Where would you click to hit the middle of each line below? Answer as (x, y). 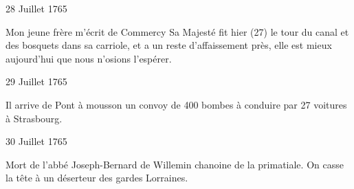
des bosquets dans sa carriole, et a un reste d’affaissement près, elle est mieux (169, 45)
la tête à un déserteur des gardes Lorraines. (97, 178)
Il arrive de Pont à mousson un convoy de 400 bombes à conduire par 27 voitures (176, 104)
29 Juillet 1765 (36, 81)
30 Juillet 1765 (36, 141)
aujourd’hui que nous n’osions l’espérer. (89, 58)
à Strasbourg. (34, 118)
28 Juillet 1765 (36, 8)
